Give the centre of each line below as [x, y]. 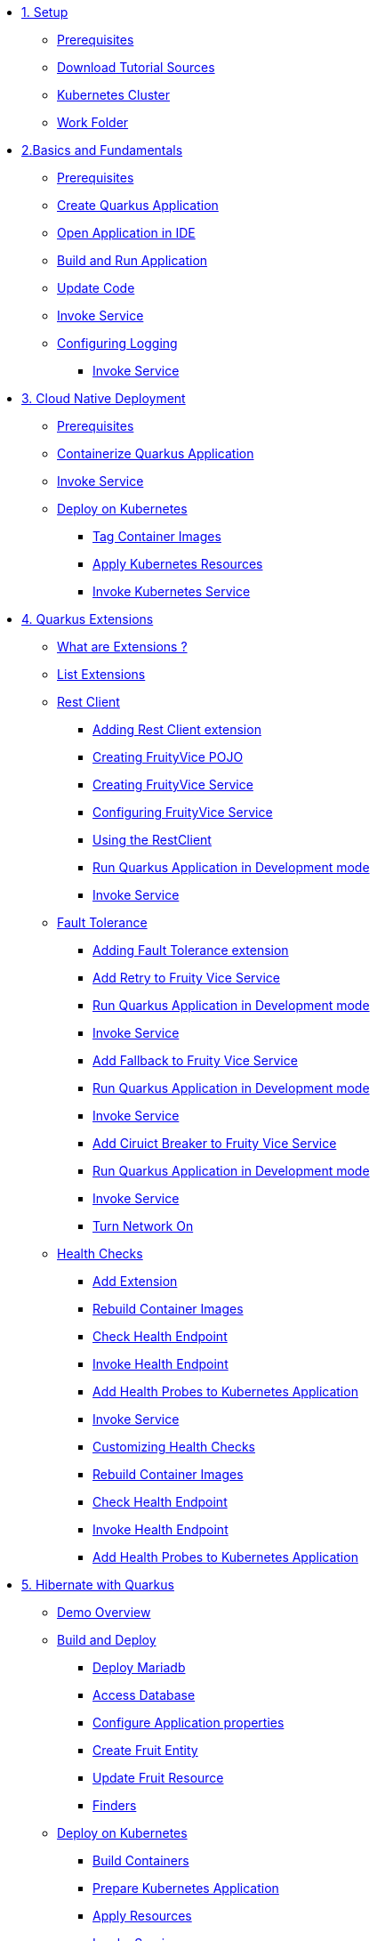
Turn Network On [143, 1226]
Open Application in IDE [126, 233]
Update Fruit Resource [158, 1778]
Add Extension [135, 1281]
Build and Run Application [132, 260]
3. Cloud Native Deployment [104, 398]
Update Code [96, 288]
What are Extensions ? [122, 647]
